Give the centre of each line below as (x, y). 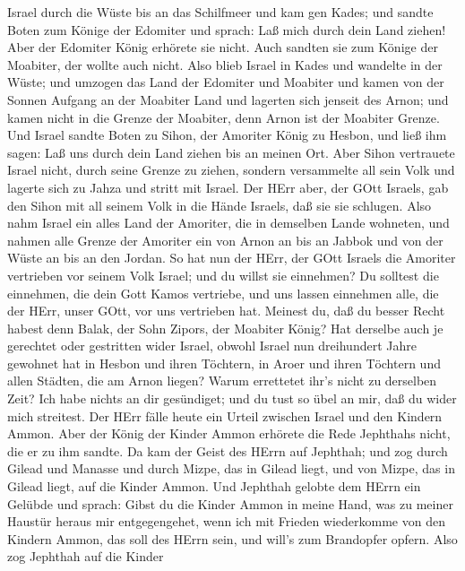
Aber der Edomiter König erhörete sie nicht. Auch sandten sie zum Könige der (223, 47)
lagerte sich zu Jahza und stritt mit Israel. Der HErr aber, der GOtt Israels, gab (228, 187)
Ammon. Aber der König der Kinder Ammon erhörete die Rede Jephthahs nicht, (229, 433)
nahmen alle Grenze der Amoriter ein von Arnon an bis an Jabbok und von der (225, 240)
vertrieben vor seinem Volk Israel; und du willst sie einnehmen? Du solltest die (223, 275)
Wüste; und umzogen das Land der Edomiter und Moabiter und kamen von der (226, 82)
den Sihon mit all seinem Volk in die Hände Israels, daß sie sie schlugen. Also (220, 205)
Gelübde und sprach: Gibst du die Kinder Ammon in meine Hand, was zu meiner (230, 503)
